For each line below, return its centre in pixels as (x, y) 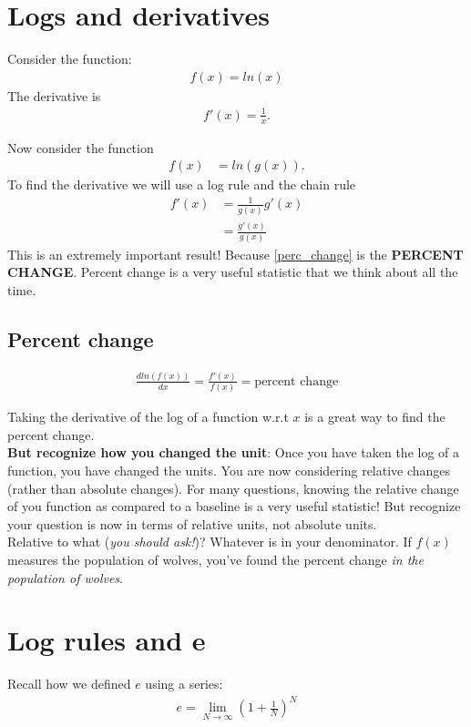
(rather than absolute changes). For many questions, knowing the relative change (233, 488)
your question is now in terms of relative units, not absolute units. (192, 523)
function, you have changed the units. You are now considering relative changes (229, 470)
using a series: (184, 684)
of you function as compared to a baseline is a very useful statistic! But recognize (234, 506)
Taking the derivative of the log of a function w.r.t (148, 417)
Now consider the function (81, 147)
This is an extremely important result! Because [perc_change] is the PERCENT (235, 254)
